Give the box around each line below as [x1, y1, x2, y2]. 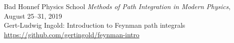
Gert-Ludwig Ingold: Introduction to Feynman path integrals [4, 20, 185, 30]
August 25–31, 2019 [4, 11, 62, 21]
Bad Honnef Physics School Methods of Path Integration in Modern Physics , [4, 1, 231, 11]
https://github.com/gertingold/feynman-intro [4, 29, 140, 39]
